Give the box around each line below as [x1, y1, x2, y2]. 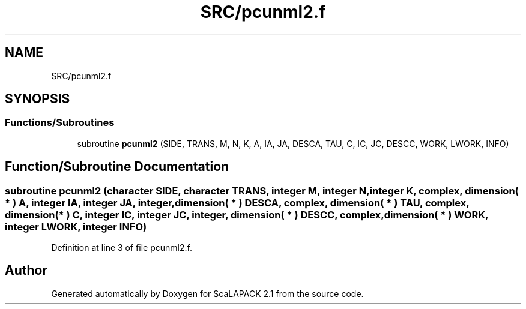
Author [5, 263, 47, 278]
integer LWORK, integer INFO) [5, 220, 147, 233]
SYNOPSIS [5, 91, 70, 107]
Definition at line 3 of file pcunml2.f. [51, 242, 192, 253]
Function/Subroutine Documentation [5, 159, 229, 175]
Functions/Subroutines [5, 116, 115, 129]
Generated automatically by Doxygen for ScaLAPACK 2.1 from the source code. [51, 288, 364, 299]
